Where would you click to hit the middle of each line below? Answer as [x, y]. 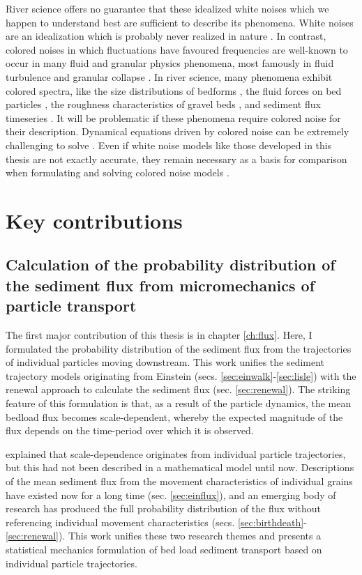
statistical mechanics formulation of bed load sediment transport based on [164, 549]
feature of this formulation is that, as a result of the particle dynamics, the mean [179, 403]
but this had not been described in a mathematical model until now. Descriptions [180, 467]
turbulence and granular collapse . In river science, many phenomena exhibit [169, 76]
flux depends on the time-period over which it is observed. [130, 430]
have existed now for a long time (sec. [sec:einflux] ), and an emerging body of [171, 495]
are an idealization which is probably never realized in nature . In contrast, [166, 36]
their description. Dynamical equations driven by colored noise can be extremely [178, 131]
